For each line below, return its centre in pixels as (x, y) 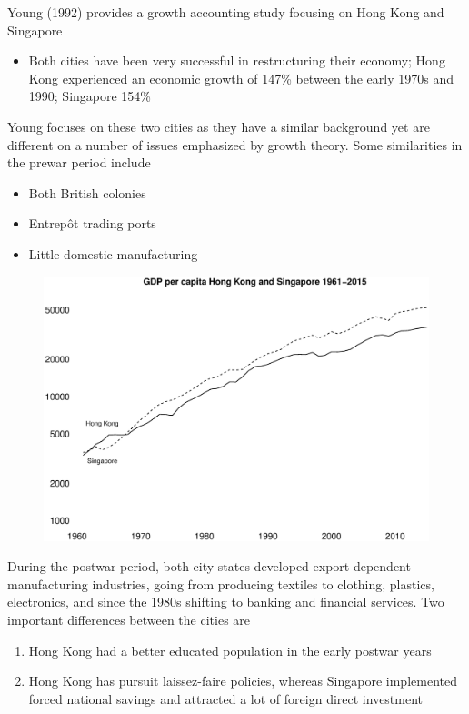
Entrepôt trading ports (92, 223)
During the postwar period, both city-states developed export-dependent (209, 566)
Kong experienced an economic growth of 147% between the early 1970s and (241, 78)
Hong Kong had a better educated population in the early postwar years (230, 650)
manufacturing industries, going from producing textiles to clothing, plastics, (221, 583)
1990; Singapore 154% (90, 96)
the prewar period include (79, 162)
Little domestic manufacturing (113, 253)
